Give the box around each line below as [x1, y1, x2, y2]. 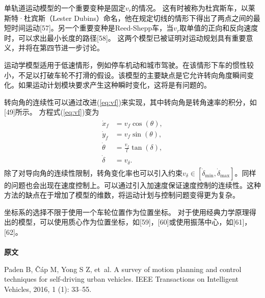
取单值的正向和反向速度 [179, 22, 258, 33]
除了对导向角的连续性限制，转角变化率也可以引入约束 [4, 167, 182, 178]
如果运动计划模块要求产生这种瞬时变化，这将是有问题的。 [18, 79, 211, 90]
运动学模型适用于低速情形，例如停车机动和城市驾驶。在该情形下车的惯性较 [4, 59, 254, 70]
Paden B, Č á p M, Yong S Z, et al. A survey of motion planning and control [4, 263, 242, 274]
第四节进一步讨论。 [39, 42, 104, 53]
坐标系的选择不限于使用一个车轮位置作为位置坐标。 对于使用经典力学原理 [4, 206, 249, 217]
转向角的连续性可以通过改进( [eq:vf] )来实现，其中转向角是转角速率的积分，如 [4, 96, 257, 107]
